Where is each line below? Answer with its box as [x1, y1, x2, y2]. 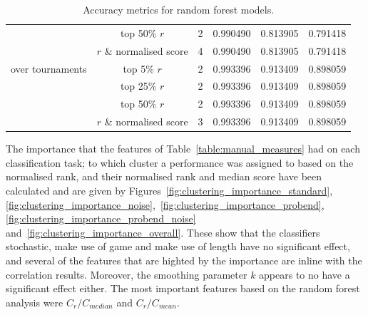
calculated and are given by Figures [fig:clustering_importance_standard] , [6, 182, 333, 197]
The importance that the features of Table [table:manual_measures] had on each [6, 141, 360, 156]
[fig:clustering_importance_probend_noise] [6, 211, 196, 226]
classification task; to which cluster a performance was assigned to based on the [6, 155, 354, 170]
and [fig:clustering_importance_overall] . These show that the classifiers [6, 224, 320, 239]
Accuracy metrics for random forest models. [83, 2, 275, 16]
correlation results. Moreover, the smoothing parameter [6, 267, 247, 282]
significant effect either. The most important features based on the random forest [6, 281, 360, 296]
